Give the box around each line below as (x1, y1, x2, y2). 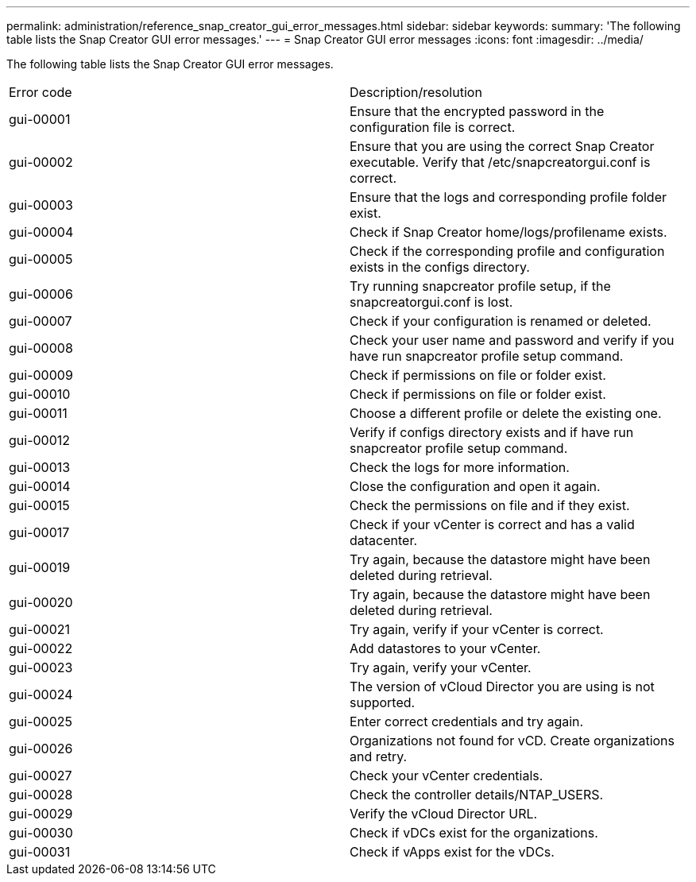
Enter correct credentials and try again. (350, 714, 584, 729)
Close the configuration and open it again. (350, 478, 601, 494)
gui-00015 (9, 497, 70, 513)
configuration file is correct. (350, 119, 516, 135)
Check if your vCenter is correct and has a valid (350, 516, 635, 532)
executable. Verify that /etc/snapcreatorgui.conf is (350, 154, 651, 170)
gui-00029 (9, 806, 73, 822)
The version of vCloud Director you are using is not (350, 679, 655, 694)
